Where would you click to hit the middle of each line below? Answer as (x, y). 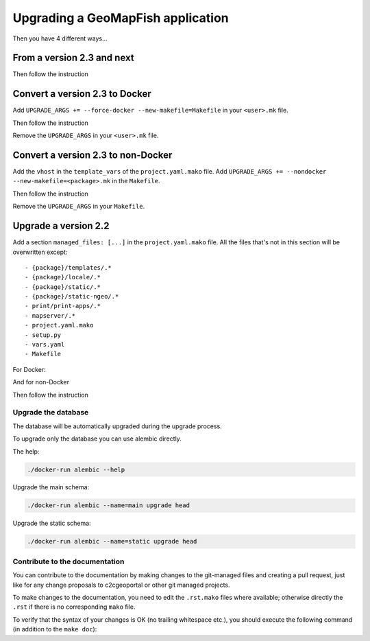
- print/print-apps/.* (63, 306)
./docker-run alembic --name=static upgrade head (112, 541)
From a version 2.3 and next (73, 58)
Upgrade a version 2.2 (61, 226)
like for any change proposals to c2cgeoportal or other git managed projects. (121, 585)
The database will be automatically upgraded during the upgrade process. (117, 426)
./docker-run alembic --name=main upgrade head (108, 505)
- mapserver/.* (50, 315)
